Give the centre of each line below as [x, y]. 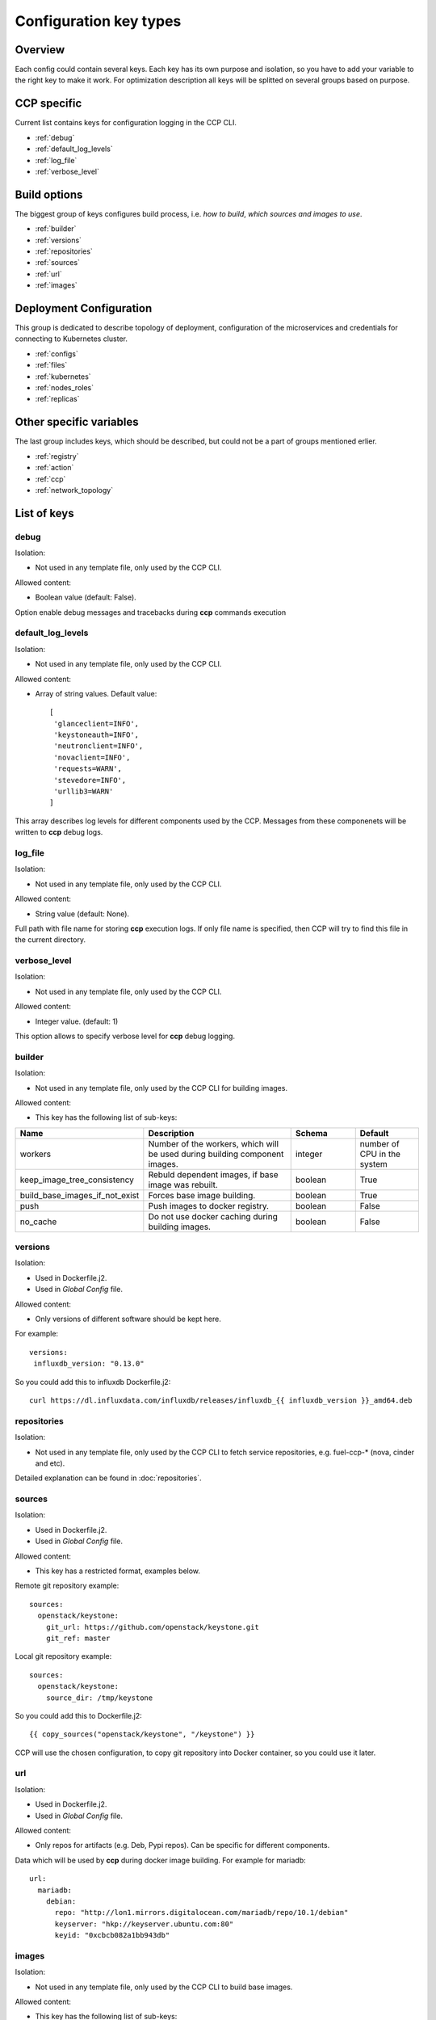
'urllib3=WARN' [84, 791]
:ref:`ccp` [50, 479]
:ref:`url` [48, 274]
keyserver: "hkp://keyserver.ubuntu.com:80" [144, 1924]
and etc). [50, 1463]
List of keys [44, 513]
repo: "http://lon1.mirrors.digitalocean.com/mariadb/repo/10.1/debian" [201, 1913]
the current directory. [50, 940]
